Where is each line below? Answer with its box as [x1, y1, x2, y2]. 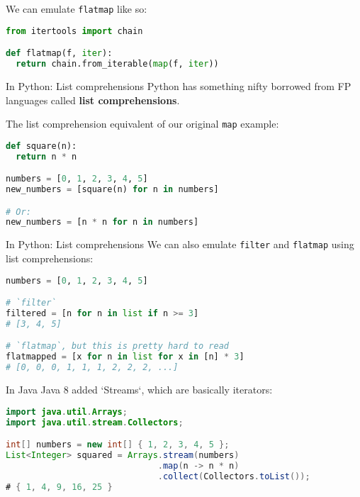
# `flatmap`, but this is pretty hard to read [6, 341, 229, 352]
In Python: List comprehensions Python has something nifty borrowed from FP [6, 78, 351, 93]
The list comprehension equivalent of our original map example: [6, 116, 279, 131]
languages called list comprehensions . [6, 92, 180, 107]
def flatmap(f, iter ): [6, 48, 113, 59]
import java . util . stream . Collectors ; [6, 417, 184, 428]
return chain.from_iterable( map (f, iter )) [16, 59, 219, 69]
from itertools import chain [6, 26, 143, 36]
